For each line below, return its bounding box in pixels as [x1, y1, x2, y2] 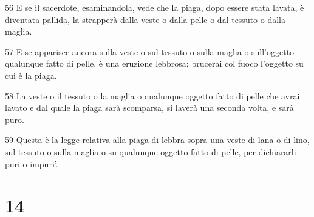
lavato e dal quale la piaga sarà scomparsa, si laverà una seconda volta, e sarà [5, 101, 294, 114]
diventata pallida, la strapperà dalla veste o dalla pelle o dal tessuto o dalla [5, 13, 286, 25]
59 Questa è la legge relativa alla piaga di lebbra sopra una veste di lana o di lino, [5, 133, 310, 146]
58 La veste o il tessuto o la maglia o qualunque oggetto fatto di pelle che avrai [5, 89, 300, 102]
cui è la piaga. [5, 68, 57, 81]
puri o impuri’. [5, 157, 58, 170]
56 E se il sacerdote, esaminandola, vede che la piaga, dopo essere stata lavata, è [5, 1, 304, 13]
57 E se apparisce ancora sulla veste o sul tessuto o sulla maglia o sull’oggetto [5, 45, 295, 58]
